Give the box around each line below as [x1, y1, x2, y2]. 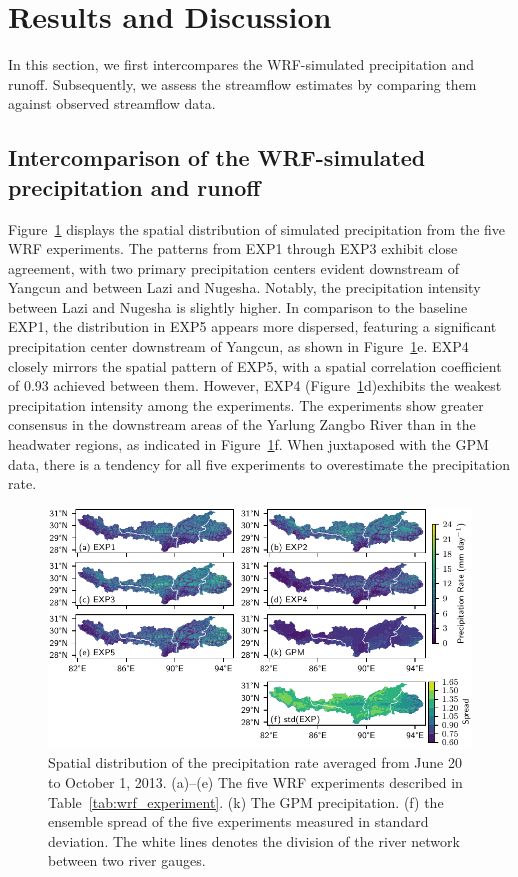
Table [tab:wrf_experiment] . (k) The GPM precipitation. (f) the [48, 791, 444, 812]
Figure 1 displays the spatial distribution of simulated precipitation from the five [8, 218, 506, 239]
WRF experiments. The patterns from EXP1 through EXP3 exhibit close [8, 238, 458, 259]
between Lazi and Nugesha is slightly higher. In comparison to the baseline [8, 296, 468, 317]
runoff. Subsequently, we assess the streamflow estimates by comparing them [8, 73, 477, 94]
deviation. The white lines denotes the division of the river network [48, 830, 460, 851]
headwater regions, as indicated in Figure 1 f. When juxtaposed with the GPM [8, 434, 489, 455]
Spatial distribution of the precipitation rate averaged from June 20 [48, 752, 462, 773]
